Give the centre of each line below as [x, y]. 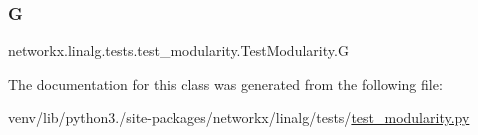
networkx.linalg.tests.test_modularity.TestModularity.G [178, 50]
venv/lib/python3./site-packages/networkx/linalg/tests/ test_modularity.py [239, 117]
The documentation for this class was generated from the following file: [225, 83]
